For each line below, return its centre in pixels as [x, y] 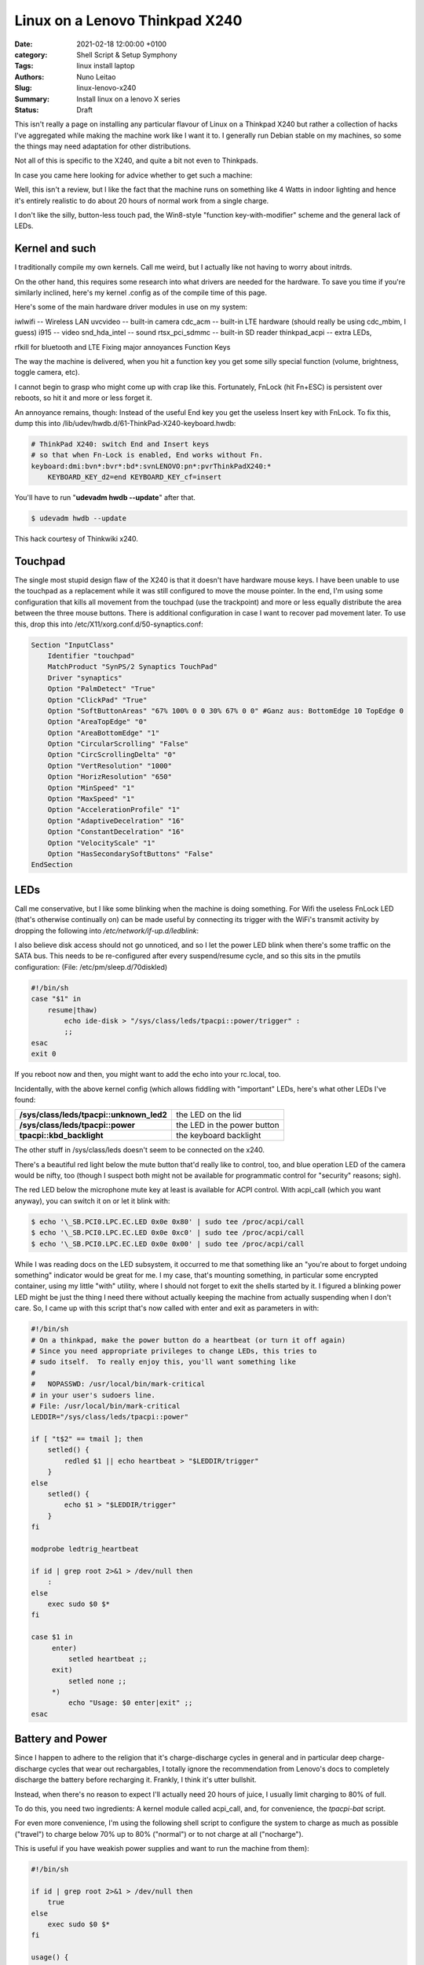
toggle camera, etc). [47, 373]
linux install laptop [106, 66]
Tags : [24, 66]
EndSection [52, 865]
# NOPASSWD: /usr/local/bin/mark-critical [118, 1384]
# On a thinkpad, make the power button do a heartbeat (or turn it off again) [188, 1340]
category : [31, 54]
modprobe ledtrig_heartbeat [85, 1549]
